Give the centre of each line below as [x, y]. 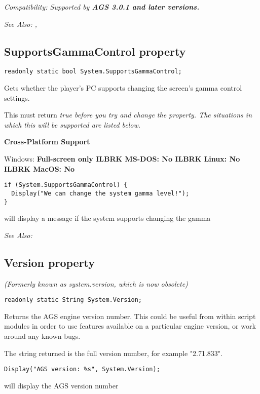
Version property [50, 262]
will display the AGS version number [61, 385]
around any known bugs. [42, 336]
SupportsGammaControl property [95, 51]
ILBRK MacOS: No [40, 168]
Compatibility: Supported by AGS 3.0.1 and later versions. [102, 7]
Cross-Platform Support [47, 142]
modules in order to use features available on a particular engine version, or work [130, 326]
